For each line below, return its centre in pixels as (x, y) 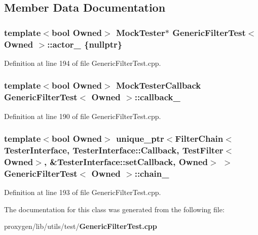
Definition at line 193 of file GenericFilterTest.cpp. (83, 192)
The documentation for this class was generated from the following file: (114, 209)
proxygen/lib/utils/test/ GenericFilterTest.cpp (81, 226)
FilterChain (199, 139)
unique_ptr (140, 139)
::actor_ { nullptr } (85, 44)
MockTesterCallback (158, 85)
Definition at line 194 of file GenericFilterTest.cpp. (83, 63)
